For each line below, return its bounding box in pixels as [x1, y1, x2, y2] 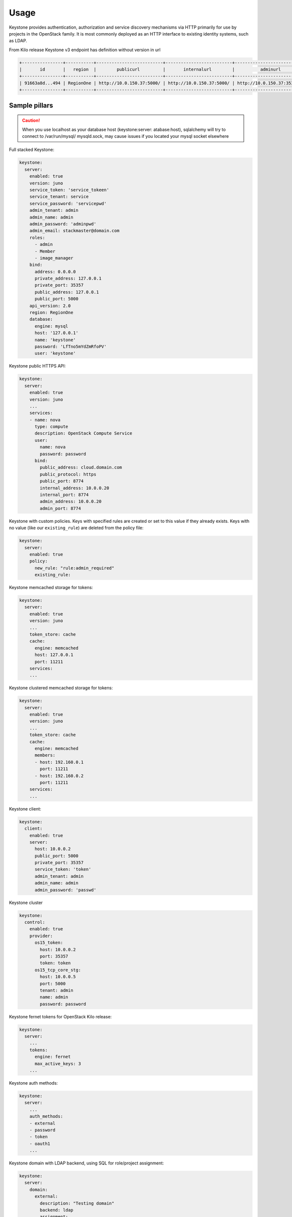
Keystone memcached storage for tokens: [9, 585, 93, 590]
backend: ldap [39, 1207, 73, 1213]
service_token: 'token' [35, 867, 91, 872]
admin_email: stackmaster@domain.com [29, 228, 120, 234]
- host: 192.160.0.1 [35, 759, 84, 765]
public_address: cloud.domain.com [39, 465, 122, 470]
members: [35, 753, 55, 758]
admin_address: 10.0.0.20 [39, 499, 102, 504]
